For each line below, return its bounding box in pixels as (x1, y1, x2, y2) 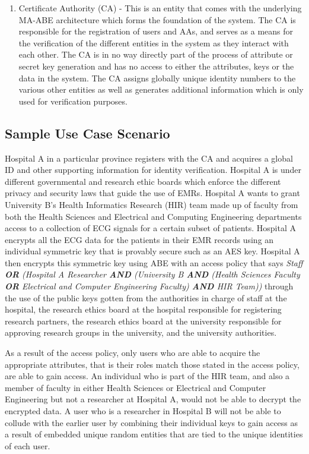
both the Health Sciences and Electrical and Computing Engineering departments (5, 210, 302, 222)
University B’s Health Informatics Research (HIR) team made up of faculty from (5, 198, 298, 210)
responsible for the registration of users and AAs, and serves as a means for (18, 25, 294, 37)
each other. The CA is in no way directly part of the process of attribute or (18, 48, 293, 61)
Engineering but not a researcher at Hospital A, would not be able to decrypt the (5, 393, 301, 405)
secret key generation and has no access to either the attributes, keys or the (18, 59, 294, 72)
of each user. (5, 439, 50, 452)
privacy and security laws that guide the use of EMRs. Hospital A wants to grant (5, 187, 300, 199)
